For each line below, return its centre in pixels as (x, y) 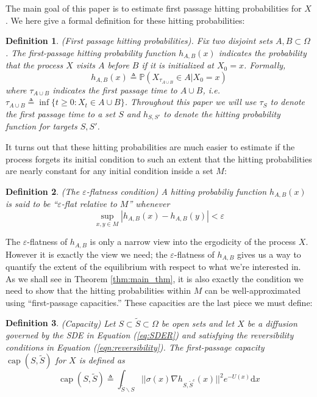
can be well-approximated (253, 290)
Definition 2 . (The (43, 191)
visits (86, 65)
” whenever (149, 204)
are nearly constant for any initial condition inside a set (109, 171)
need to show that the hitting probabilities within (98, 290)
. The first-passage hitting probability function (91, 52)
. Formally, (265, 65)
